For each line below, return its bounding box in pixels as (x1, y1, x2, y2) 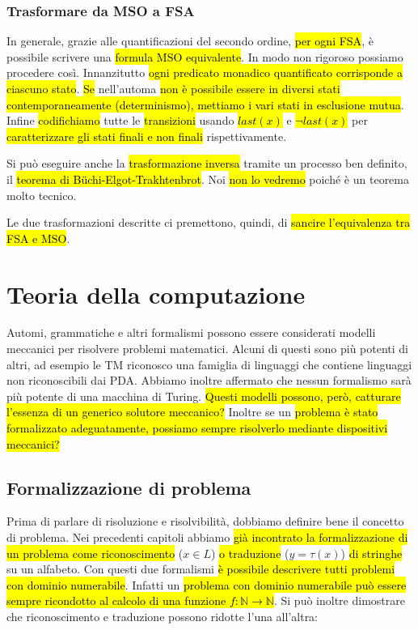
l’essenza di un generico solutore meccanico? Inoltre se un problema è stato (6, 403, 378, 420)
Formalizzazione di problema (6, 475, 251, 500)
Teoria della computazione (6, 277, 306, 310)
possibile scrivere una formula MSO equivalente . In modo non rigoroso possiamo (6, 48, 403, 65)
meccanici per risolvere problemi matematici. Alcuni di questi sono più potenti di (6, 340, 408, 357)
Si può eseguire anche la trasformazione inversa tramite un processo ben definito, (6, 155, 407, 172)
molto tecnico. (6, 186, 77, 203)
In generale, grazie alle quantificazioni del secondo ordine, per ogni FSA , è (6, 32, 374, 49)
